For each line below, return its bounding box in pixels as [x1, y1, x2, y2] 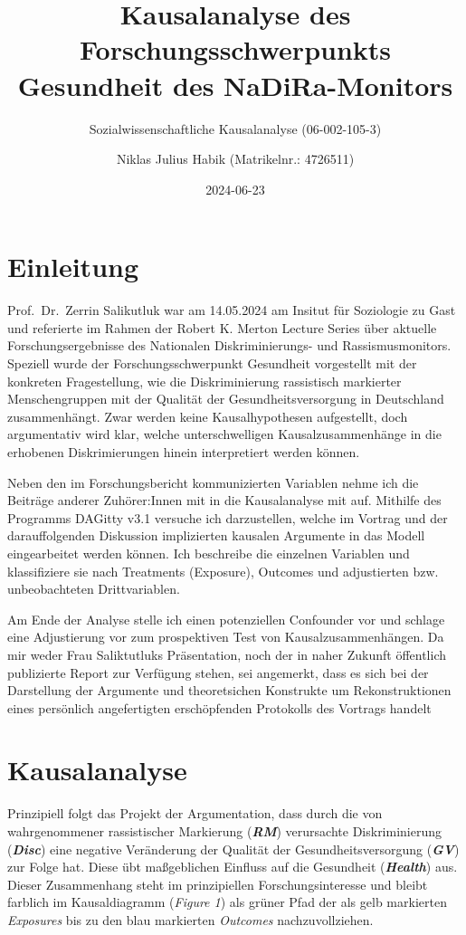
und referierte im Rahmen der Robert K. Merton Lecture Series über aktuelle [7, 318, 437, 337]
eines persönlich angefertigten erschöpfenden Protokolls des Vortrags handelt [7, 698, 432, 717]
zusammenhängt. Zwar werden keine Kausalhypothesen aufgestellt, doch [7, 406, 408, 425]
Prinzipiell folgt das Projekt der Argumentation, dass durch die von [7, 804, 383, 823]
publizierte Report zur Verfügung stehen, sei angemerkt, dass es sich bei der [7, 663, 429, 682]
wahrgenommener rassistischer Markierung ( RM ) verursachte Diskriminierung [7, 822, 442, 840]
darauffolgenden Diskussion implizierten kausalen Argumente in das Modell [7, 526, 425, 545]
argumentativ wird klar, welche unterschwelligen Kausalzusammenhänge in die [7, 425, 442, 444]
